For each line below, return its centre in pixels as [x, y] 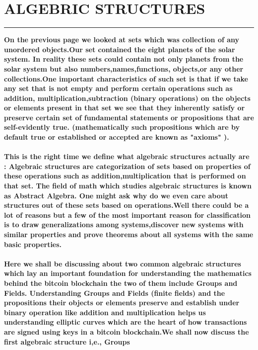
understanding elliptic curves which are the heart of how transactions [126, 322]
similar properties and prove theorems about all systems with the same [129, 234]
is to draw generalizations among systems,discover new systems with [124, 224]
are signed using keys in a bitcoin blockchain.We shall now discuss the [127, 331]
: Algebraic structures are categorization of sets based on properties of [127, 166]
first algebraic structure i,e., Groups [67, 341]
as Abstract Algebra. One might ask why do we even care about [116, 195]
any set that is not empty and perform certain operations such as [118, 88]
